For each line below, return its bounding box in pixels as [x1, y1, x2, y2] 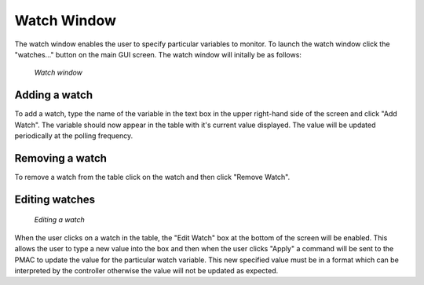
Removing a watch [14, 152, 108, 165]
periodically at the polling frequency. [14, 131, 133, 141]
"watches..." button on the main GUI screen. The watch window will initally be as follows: [14, 49, 302, 59]
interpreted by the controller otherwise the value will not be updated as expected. [14, 265, 279, 275]
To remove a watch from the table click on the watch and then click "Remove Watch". [14, 172, 291, 181]
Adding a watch [14, 89, 93, 102]
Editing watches [14, 192, 96, 206]
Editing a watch [34, 215, 86, 225]
